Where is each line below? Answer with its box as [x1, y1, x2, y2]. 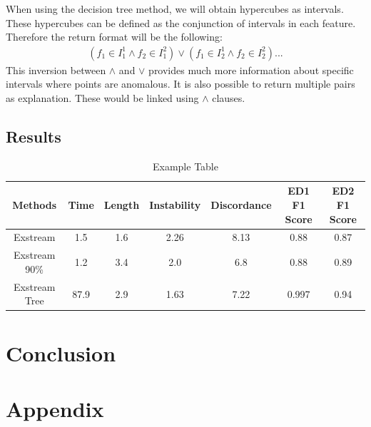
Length [103, 197, 140, 212]
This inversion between [6, 62, 106, 77]
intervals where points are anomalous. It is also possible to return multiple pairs [6, 76, 355, 91]
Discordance [210, 197, 272, 212]
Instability [149, 197, 201, 212]
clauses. [212, 91, 245, 105]
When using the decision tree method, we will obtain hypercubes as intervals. [6, 1, 344, 16]
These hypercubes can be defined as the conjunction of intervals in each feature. [6, 15, 356, 30]
